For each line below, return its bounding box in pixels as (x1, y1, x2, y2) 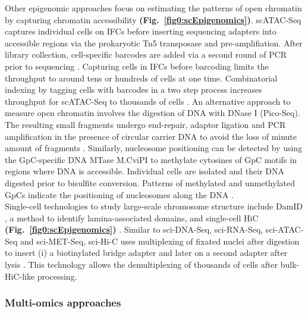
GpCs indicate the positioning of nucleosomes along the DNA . (5, 188, 234, 201)
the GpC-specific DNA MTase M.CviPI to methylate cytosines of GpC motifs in (5, 153, 297, 165)
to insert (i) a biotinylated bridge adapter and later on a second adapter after (5, 246, 288, 259)
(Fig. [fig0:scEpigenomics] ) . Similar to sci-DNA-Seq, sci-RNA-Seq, (5, 223, 263, 236)
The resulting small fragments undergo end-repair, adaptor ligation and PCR (5, 118, 286, 130)
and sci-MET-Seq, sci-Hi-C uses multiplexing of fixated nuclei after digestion (20, 234, 300, 247)
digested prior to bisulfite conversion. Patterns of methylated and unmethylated (5, 176, 295, 189)
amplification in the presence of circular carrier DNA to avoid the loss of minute (5, 130, 297, 142)
